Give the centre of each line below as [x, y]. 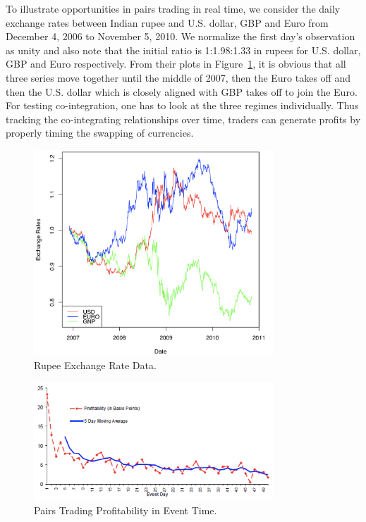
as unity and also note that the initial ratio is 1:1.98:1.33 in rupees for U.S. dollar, [183, 50]
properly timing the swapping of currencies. [100, 133]
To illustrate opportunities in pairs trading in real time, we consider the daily [173, 8]
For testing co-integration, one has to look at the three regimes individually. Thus [182, 105]
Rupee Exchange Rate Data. [95, 365]
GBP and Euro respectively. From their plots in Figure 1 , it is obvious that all [176, 64]
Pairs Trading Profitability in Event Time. [126, 510]
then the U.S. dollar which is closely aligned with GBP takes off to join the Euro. [182, 91]
